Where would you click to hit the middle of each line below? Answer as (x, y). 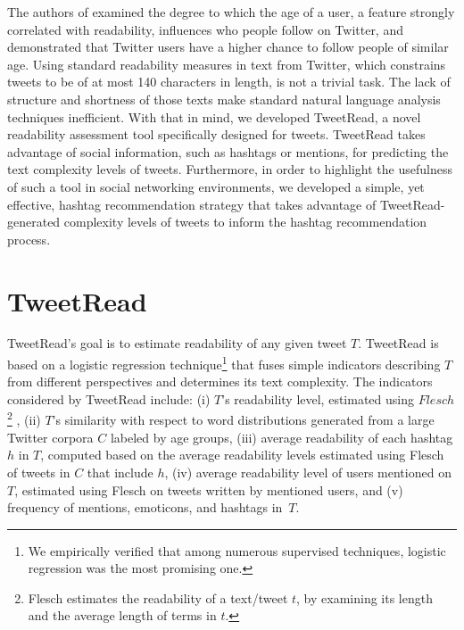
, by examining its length (365, 597)
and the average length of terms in (122, 615)
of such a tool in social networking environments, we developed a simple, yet (216, 186)
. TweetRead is (398, 343)
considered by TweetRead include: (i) (109, 398)
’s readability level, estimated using (318, 398)
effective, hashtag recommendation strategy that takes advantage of (192, 204)
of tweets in (39, 472)
